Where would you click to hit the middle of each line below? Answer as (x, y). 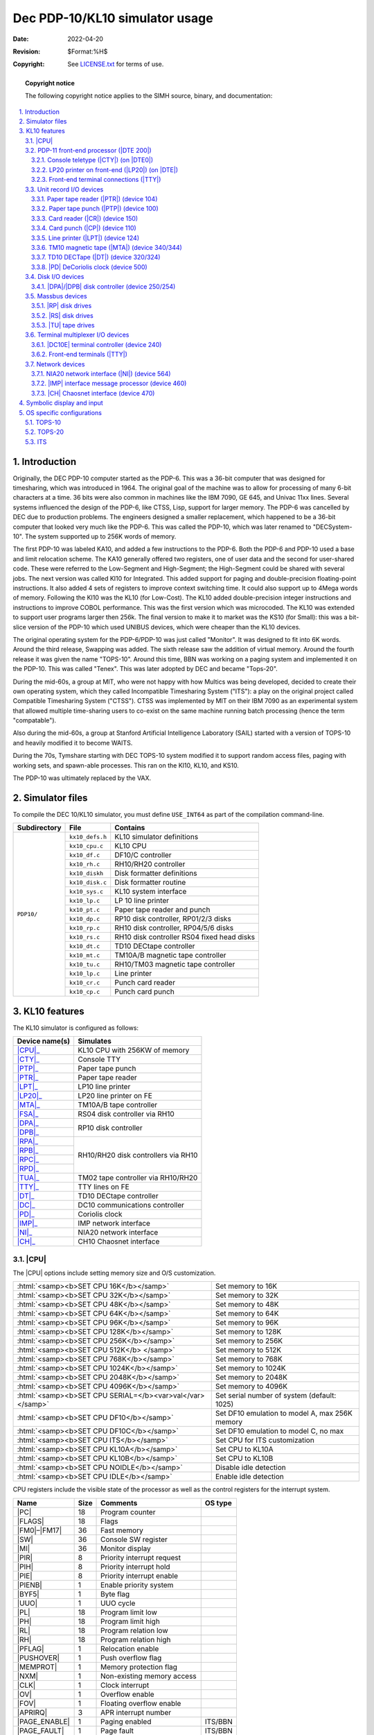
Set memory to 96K (247, 1323)
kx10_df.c (85, 855)
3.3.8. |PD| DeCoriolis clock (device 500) (90, 266)
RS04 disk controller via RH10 (126, 1114)
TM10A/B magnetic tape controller (170, 956)
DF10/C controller (143, 855)
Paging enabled (126, 1721)
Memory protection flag (139, 1667)
